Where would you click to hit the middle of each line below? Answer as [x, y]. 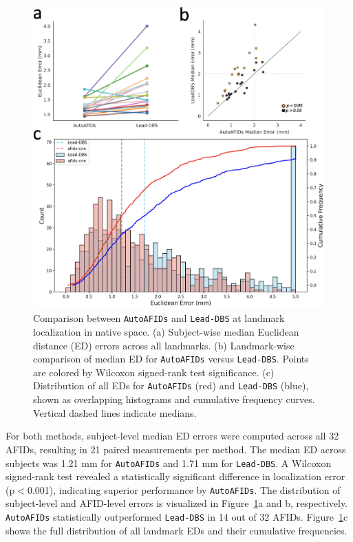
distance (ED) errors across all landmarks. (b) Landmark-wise [164, 345]
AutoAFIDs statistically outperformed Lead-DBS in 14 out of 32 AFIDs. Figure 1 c [177, 517]
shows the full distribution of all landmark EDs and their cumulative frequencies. [176, 530]
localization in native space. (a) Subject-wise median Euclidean [166, 332]
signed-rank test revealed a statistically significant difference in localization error [175, 476]
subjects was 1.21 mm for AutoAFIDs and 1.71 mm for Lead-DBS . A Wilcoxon [169, 463]
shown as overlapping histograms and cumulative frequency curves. [174, 399]
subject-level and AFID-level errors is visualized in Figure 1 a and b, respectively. [177, 503]
